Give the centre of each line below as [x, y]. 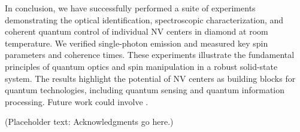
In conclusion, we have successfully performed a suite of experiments [130, 8]
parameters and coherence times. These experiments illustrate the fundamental [150, 55]
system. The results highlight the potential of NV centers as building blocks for [150, 78]
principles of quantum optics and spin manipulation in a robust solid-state [141, 66]
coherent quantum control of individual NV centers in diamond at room [137, 31]
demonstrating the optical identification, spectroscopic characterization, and [144, 19]
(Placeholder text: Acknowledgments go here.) [89, 122]
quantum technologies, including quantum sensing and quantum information [145, 90]
